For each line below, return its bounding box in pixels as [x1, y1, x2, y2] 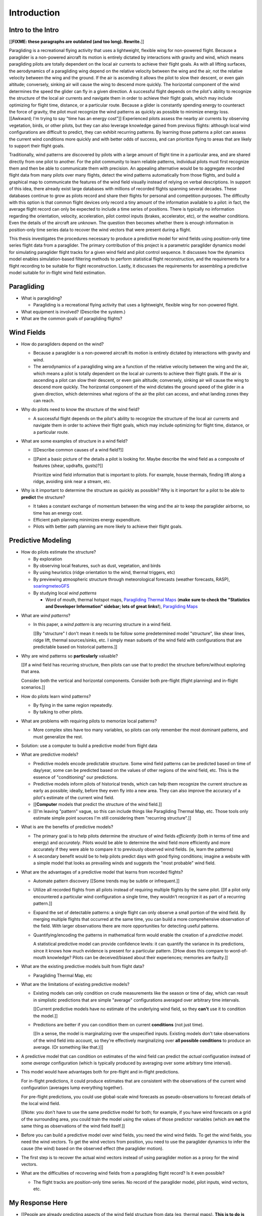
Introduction [9, 7, 60, 18]
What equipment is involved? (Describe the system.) [21, 309, 126, 315]
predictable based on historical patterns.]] [33, 644, 117, 650]
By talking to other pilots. [33, 709, 83, 715]
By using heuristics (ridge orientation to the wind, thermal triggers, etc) [33, 570, 176, 575]
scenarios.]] [21, 684, 46, 690]
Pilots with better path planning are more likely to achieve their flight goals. [33, 523, 183, 530]
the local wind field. [21, 1100, 61, 1106]
